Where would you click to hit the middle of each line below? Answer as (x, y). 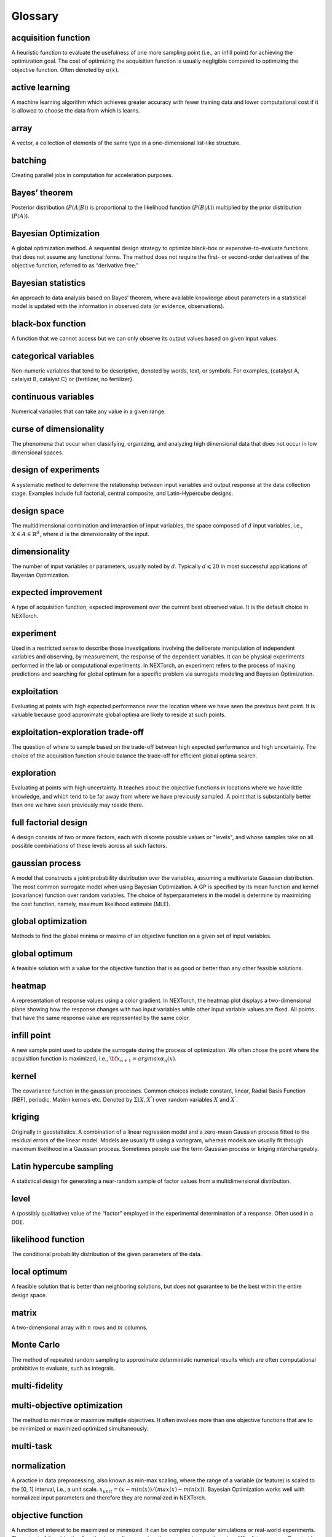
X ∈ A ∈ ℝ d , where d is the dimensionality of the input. (81, 534)
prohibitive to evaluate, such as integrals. (63, 1368)
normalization (38, 1466)
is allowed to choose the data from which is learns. (76, 111)
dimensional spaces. (38, 452)
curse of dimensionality (58, 429)
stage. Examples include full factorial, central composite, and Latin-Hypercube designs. (122, 493)
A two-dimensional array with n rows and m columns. (79, 1327)
